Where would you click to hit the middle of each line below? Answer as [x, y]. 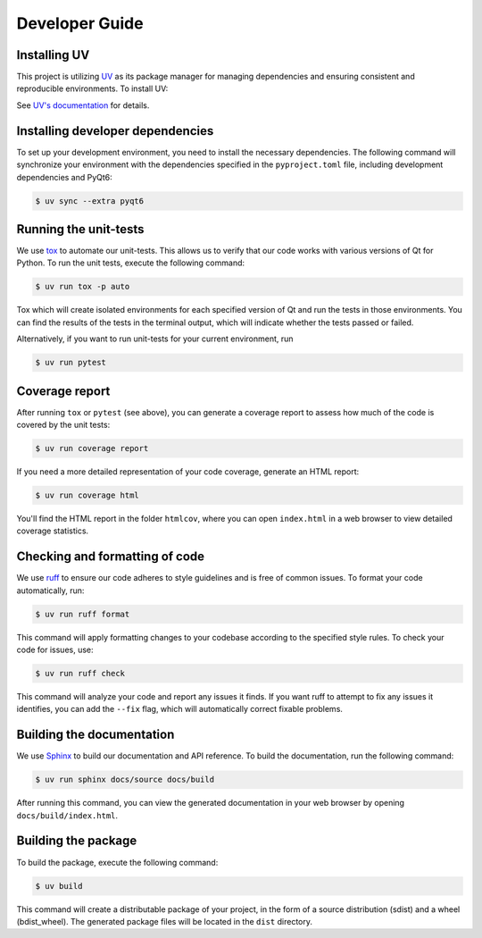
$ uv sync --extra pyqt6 [90, 201]
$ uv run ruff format [83, 614]
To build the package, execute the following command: [117, 862]
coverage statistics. [53, 531]
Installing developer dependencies [115, 131]
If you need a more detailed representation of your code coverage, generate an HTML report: [188, 472]
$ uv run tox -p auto [83, 287]
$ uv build [59, 886]
